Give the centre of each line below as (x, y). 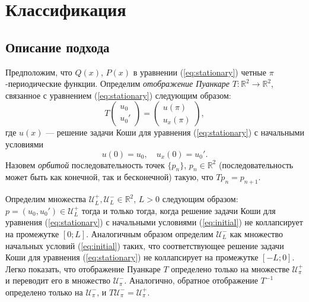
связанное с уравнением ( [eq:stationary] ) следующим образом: (118, 95)
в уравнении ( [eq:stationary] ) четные (200, 72)
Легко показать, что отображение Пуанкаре (83, 268)
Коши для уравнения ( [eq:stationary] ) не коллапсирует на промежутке (132, 257)
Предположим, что (39, 72)
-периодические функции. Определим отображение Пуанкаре (117, 84)
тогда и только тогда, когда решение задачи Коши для (179, 210)
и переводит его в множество (58, 280)
